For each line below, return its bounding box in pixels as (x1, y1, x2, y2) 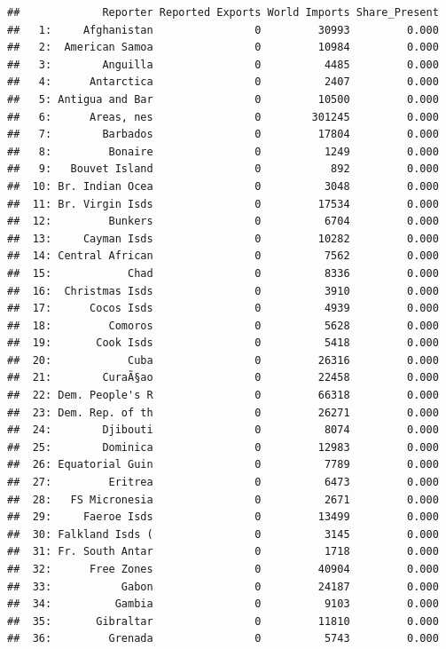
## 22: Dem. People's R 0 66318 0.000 (7, 389, 439, 402)
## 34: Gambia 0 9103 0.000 (7, 598, 439, 611)
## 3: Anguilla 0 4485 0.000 (7, 58, 439, 71)
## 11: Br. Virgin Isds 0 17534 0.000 (7, 197, 439, 210)
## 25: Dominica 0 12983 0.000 (7, 440, 439, 454)
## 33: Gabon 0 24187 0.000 (7, 580, 439, 593)
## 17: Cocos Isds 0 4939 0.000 (7, 302, 439, 315)
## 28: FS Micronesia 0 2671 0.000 (7, 493, 439, 506)
